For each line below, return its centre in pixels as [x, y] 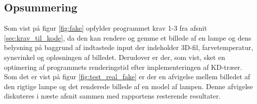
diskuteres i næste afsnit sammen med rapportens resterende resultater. [112, 96]
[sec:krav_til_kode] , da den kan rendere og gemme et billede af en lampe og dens [128, 37]
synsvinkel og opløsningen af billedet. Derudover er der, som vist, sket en [115, 57]
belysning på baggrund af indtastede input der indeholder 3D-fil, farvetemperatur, [129, 47]
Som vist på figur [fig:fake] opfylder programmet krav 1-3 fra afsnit [105, 28]
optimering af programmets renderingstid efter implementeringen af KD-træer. [123, 67]
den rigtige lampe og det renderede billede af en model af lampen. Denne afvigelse [128, 86]
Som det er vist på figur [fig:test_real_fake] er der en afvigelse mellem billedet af [127, 77]
